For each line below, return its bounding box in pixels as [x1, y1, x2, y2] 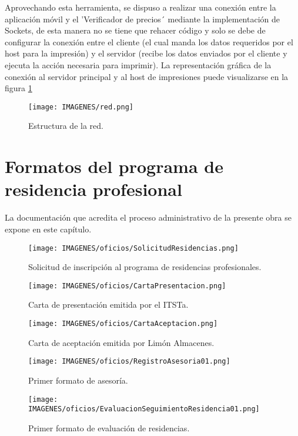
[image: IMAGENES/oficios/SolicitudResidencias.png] [28, 244, 239, 252]
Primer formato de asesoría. [28, 374, 128, 386]
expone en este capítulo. [5, 222, 92, 235]
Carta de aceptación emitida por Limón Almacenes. [28, 336, 215, 348]
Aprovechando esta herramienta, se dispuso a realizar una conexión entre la [5, 1, 276, 13]
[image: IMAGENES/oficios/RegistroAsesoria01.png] [28, 357, 230, 366]
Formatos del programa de [5, 154, 223, 178]
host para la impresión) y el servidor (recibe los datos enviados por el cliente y [5, 47, 287, 59]
